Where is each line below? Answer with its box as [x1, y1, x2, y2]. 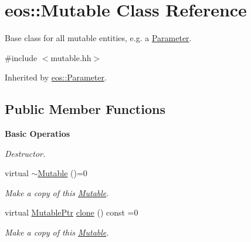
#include [5, 51, 38, 63]
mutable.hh [50, 51, 91, 63]
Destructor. [5, 147, 46, 159]
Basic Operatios [5, 127, 70, 140]
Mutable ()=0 [38, 167, 87, 179]
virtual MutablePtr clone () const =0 [5, 206, 138, 219]
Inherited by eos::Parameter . [5, 71, 107, 83]
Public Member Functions [5, 100, 165, 118]
